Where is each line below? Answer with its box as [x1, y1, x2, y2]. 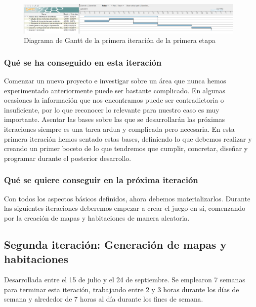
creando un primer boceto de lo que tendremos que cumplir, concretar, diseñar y [4, 143, 248, 153]
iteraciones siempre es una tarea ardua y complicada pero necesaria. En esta [4, 124, 235, 134]
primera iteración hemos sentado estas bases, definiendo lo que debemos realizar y [4, 133, 252, 144]
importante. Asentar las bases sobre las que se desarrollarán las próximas [4, 114, 225, 124]
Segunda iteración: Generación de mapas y [4, 236, 227, 252]
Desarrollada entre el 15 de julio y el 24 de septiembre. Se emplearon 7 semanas [4, 274, 245, 284]
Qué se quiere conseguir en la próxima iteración [4, 174, 198, 186]
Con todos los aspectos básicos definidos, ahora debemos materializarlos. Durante [4, 193, 251, 203]
